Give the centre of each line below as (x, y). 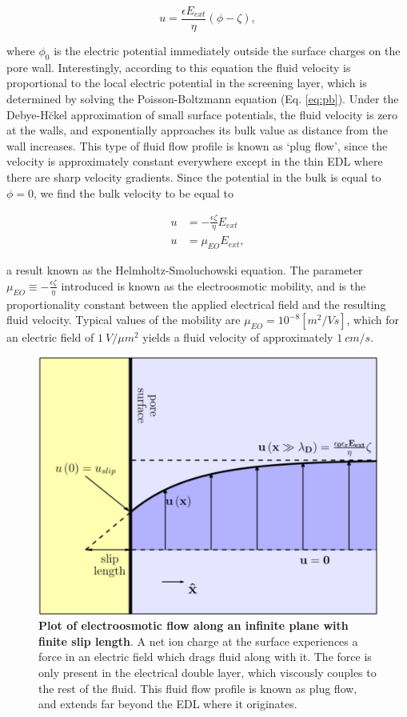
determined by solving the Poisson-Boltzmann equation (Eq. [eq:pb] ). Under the (203, 99)
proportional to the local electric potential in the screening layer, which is (187, 83)
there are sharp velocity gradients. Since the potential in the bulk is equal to (194, 177)
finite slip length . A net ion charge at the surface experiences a (198, 641)
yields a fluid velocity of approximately (238, 337)
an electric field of (50, 337)
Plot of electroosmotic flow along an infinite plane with (194, 625)
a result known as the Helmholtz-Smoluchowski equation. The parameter (185, 270)
